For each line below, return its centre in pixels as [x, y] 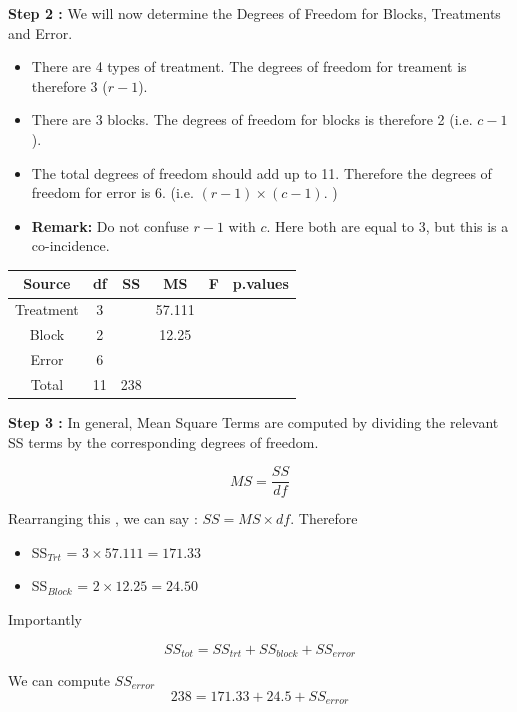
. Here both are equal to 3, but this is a [387, 225]
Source [47, 283]
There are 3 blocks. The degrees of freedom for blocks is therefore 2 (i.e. [252, 119]
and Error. [40, 32]
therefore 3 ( [69, 85]
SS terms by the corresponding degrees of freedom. [163, 441]
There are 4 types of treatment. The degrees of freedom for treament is [249, 66]
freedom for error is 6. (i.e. [112, 192]
